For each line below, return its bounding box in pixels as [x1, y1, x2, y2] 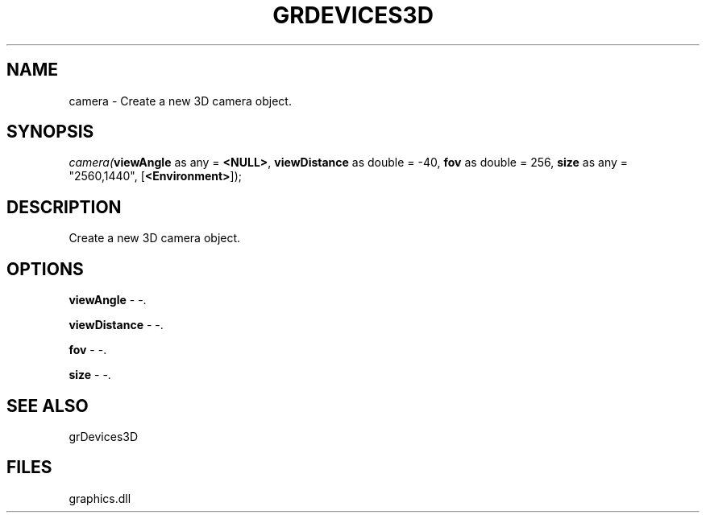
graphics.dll [69, 491, 131, 505]
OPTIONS [6, 258, 84, 279]
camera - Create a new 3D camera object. [69, 93, 292, 108]
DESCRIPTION [6, 196, 122, 217]
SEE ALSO [6, 395, 89, 416]
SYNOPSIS [6, 122, 94, 142]
